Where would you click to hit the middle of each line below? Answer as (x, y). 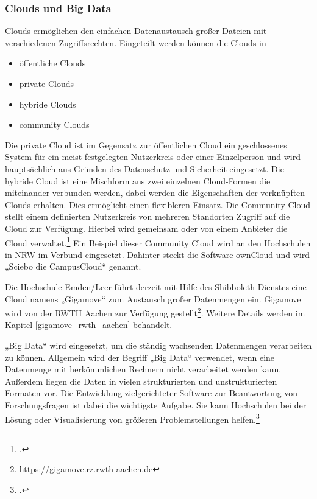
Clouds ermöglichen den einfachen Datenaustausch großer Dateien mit (136, 31)
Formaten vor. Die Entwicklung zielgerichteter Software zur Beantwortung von (151, 393)
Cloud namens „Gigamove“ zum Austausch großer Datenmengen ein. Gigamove (153, 298)
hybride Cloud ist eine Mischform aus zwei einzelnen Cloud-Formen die (138, 180)
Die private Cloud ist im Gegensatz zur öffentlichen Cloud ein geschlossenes (146, 145)
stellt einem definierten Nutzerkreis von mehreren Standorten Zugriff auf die (148, 216)
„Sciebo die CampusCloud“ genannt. (73, 266)
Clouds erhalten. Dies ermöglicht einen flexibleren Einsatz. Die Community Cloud (158, 204)
